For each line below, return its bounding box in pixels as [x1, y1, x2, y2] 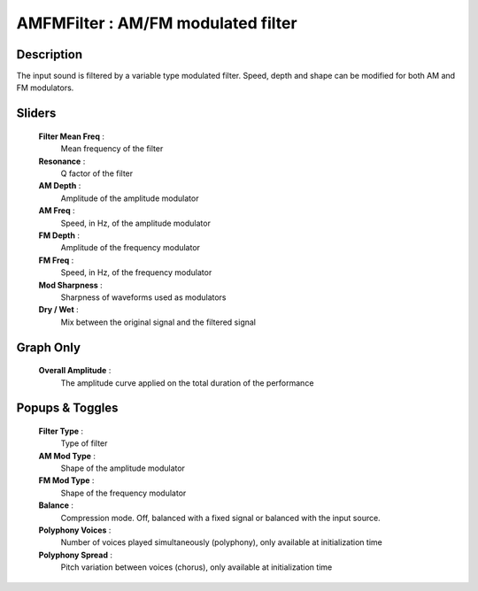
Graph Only [16, 340, 81, 355]
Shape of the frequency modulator [60, 487, 187, 498]
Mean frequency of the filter [60, 143, 164, 154]
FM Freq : [38, 255, 74, 265]
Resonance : [38, 156, 86, 166]
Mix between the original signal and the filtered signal [60, 317, 257, 327]
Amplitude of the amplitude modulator [60, 193, 199, 203]
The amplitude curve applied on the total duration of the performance [60, 377, 314, 388]
